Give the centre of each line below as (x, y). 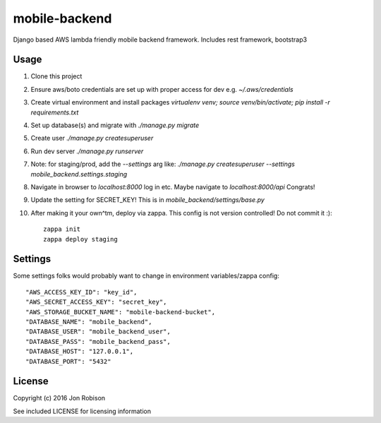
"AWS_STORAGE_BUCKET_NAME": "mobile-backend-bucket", (120, 312)
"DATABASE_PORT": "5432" (68, 361)
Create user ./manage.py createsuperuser (92, 138)
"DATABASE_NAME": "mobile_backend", (89, 322)
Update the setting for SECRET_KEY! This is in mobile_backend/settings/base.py (147, 200)
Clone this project (56, 76)
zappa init (62, 229)
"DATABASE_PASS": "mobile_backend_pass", (98, 341)
